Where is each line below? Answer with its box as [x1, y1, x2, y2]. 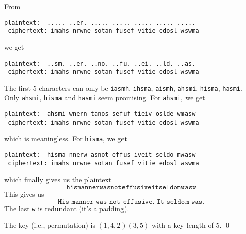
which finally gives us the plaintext [4, 174, 112, 185]
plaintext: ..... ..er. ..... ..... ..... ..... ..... [4, 19, 196, 26]
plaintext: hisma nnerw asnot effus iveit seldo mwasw [4, 151, 196, 159]
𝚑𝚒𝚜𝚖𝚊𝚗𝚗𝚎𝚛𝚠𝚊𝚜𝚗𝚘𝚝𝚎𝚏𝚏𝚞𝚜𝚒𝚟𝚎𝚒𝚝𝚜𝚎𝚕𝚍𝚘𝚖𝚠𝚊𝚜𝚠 [66, 184, 196, 191]
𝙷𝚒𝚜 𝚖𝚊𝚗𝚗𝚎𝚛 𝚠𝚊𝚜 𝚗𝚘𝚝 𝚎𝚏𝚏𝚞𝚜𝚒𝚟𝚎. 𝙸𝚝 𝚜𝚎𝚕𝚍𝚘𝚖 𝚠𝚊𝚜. [57, 198, 205, 205]
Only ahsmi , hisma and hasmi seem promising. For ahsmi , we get [4, 92, 205, 103]
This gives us [4, 189, 44, 199]
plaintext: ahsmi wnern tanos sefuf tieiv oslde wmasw [4, 110, 196, 118]
